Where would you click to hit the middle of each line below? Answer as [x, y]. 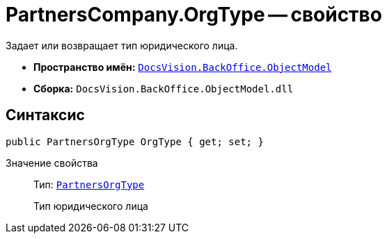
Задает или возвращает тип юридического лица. [122, 45]
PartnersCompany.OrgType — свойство [194, 15]
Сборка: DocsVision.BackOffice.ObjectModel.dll [164, 88]
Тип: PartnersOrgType [89, 184]
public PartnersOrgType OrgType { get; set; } [135, 141]
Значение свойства [52, 163]
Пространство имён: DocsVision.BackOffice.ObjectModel [183, 67]
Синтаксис [45, 115]
